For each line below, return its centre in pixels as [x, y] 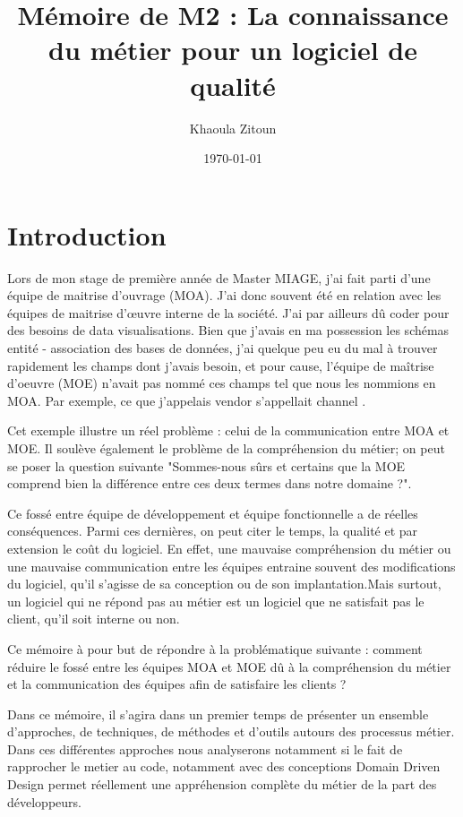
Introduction [87, 234]
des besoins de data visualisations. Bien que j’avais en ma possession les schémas [228, 330]
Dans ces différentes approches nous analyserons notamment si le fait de [205, 748]
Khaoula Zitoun [233, 128]
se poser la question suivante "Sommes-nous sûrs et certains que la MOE [206, 465]
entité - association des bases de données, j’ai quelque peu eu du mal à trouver [223, 348]
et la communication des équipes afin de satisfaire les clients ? [177, 684]
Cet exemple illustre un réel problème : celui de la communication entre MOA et [228, 430]
